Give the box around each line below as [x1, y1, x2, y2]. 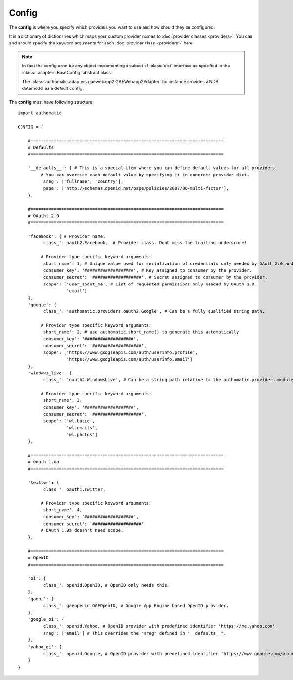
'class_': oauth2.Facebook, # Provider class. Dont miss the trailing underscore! [41, 240, 247, 246]
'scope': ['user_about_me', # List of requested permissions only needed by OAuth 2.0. [41, 281, 257, 287]
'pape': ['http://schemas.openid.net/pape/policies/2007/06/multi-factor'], [41, 186, 229, 191]
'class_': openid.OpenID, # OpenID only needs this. [41, 582, 170, 588]
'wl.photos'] [66, 432, 98, 438]
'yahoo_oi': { [27, 644, 62, 650]
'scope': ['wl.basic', [41, 418, 95, 424]
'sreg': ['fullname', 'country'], [41, 178, 124, 184]
